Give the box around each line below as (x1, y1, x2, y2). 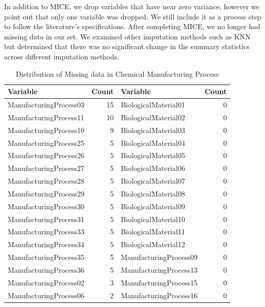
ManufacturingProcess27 (8, 163, 84, 173)
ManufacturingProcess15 (121, 277, 197, 288)
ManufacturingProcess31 (8, 213, 84, 224)
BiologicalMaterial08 (121, 188, 185, 199)
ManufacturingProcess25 (8, 137, 84, 148)
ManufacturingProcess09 (121, 252, 197, 262)
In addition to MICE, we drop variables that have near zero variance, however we (4, 1, 260, 11)
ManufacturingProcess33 (8, 226, 84, 237)
